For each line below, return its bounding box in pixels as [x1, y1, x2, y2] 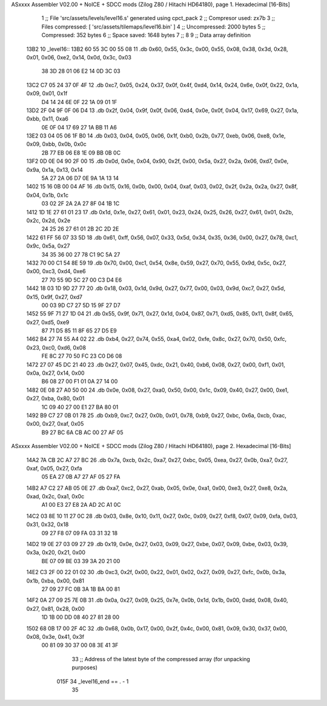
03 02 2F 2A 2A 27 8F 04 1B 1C [41, 200, 120, 207]
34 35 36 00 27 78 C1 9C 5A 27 [41, 251, 121, 258]
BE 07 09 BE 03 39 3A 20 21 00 [41, 557, 121, 564]
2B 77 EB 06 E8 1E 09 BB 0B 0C [41, 149, 121, 156]
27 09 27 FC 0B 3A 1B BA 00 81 [41, 586, 121, 593]
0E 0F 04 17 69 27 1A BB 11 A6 [41, 124, 117, 131]
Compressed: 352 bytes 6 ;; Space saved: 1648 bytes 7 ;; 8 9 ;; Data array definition [41, 31, 251, 39]
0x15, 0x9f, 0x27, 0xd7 [26, 293, 83, 300]
